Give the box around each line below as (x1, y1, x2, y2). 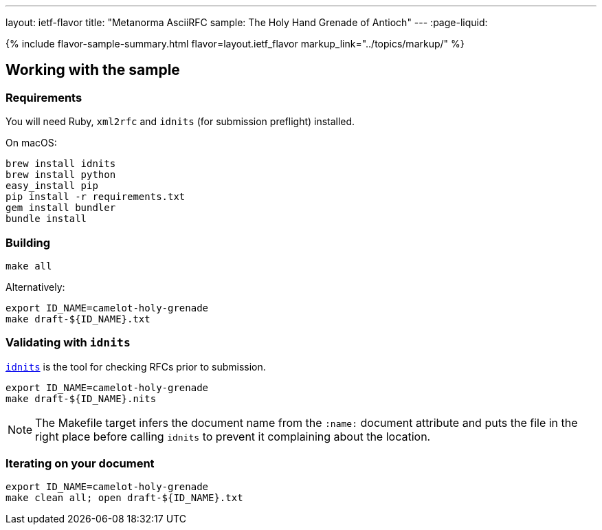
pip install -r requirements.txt (5, 191, 186, 203)
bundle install (5, 213, 87, 225)
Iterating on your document (5, 456, 155, 471)
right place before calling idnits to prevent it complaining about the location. (35, 429, 431, 443)
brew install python (5, 169, 116, 181)
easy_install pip (5, 180, 98, 192)
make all (5, 260, 52, 272)
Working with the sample (5, 61, 180, 79)
